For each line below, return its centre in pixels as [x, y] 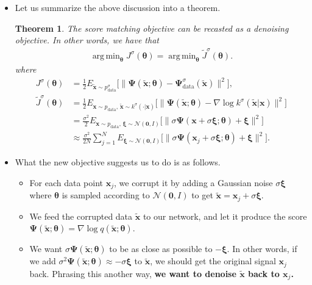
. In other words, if [262, 249]
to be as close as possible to [161, 249]
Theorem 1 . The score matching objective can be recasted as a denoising [152, 28]
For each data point [66, 182]
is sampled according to [106, 195]
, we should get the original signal [213, 261]
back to [264, 273]
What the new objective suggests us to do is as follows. [118, 162]
